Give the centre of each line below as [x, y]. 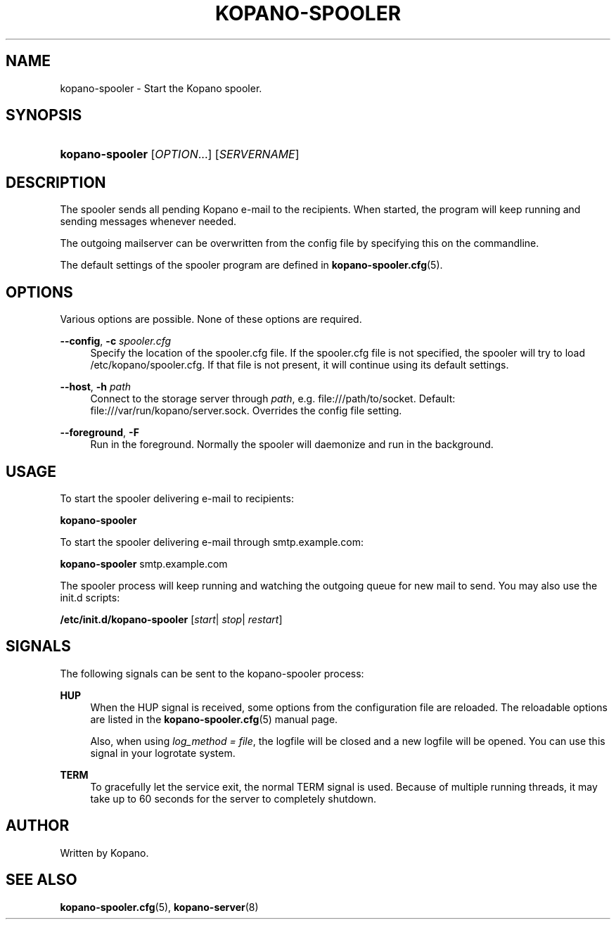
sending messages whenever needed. [148, 222]
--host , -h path [95, 387]
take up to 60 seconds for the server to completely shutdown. [233, 798]
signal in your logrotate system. [163, 753]
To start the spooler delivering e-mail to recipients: [177, 498]
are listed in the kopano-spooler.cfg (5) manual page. [214, 719]
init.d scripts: [90, 597]
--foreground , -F [100, 433]
